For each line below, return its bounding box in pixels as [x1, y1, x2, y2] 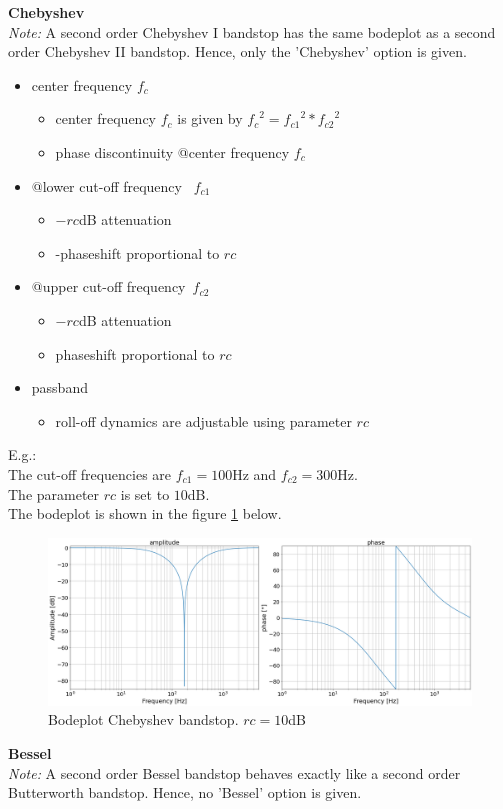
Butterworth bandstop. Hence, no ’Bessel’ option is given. [8, 782, 362, 803]
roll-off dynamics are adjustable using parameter [55, 410, 352, 431]
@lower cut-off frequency [31, 175, 182, 196]
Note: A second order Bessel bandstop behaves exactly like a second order [8, 762, 461, 783]
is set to [120, 483, 170, 504]
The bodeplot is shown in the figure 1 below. [8, 503, 282, 524]
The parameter [8, 483, 100, 504]
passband [31, 377, 88, 398]
